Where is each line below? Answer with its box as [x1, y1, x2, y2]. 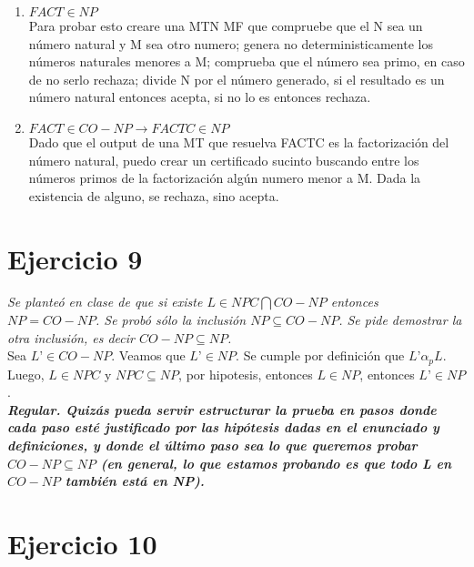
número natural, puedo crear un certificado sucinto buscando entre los [28, 150, 419, 169]
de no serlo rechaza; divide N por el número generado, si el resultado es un [28, 69, 445, 88]
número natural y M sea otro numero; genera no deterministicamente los [28, 34, 433, 53]
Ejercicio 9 [7, 239, 143, 277]
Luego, [7, 364, 45, 383]
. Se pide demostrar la [338, 310, 462, 329]
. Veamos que [111, 346, 186, 365]
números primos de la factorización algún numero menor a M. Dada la [28, 168, 421, 187]
